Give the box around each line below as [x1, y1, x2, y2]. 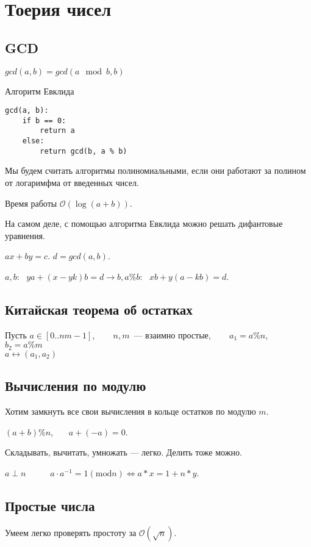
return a [40, 126, 75, 135]
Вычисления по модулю [5, 376, 146, 395]
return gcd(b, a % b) [40, 146, 127, 156]
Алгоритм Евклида [5, 84, 74, 97]
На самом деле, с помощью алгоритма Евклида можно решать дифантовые [5, 217, 283, 230]
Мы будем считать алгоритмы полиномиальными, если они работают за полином [5, 164, 306, 177]
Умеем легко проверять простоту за [5, 526, 137, 538]
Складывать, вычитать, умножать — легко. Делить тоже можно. [5, 446, 242, 459]
